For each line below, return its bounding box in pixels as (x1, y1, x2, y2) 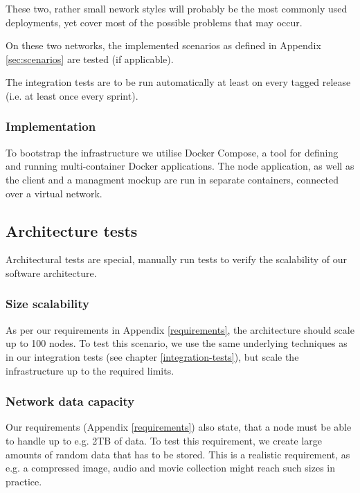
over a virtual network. (6, 186, 102, 200)
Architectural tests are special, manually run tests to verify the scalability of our (6, 252, 348, 267)
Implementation (6, 118, 96, 135)
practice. (6, 474, 42, 488)
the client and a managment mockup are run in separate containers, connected (6, 172, 339, 186)
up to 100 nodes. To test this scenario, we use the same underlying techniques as (6, 336, 348, 350)
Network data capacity (6, 393, 135, 410)
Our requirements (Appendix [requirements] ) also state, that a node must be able (6, 420, 352, 434)
